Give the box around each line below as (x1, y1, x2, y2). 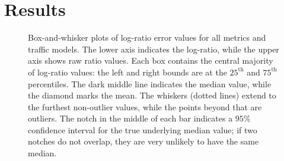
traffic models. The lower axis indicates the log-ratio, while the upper (28, 42, 279, 55)
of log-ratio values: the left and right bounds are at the (28, 65, 227, 78)
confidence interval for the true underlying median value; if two (28, 123, 257, 136)
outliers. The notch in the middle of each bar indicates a (28, 112, 233, 124)
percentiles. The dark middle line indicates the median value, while (28, 77, 272, 90)
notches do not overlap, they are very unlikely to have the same (28, 135, 259, 147)
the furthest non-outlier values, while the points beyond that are (28, 100, 262, 113)
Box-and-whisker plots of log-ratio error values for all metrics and (28, 31, 266, 44)
